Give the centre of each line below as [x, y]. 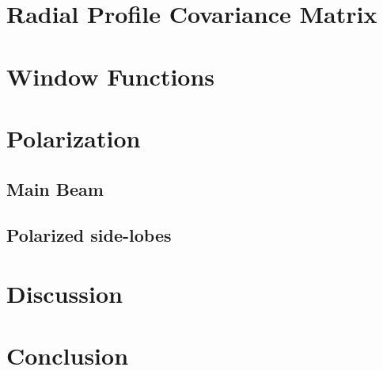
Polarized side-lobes [89, 235]
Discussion [64, 293]
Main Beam [55, 188]
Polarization [74, 138]
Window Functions [111, 76]
